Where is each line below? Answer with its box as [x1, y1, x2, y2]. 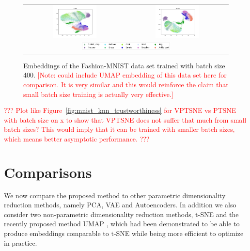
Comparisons [4, 162, 92, 182]
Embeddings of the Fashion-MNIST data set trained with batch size [23, 60, 225, 70]
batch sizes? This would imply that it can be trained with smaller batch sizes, [4, 124, 235, 134]
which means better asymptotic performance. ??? [4, 133, 150, 143]
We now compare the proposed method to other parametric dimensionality [4, 190, 226, 200]
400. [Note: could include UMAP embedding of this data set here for [23, 70, 227, 80]
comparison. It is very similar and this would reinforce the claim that [23, 79, 229, 89]
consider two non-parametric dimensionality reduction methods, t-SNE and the [4, 209, 239, 219]
